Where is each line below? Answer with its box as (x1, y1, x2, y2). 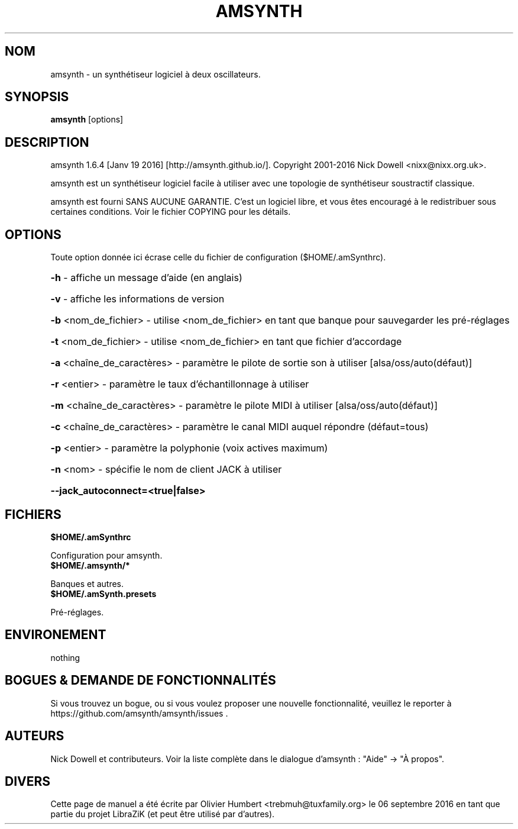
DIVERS (5, 773, 51, 789)
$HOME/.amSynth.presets (50, 588, 157, 599)
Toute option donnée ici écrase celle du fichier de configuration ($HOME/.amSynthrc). (50, 252, 386, 263)
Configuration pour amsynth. (50, 550, 163, 560)
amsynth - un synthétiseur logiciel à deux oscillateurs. (50, 69, 261, 79)
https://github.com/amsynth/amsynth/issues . (50, 708, 228, 718)
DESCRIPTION (5, 134, 89, 150)
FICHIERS (5, 507, 61, 522)
